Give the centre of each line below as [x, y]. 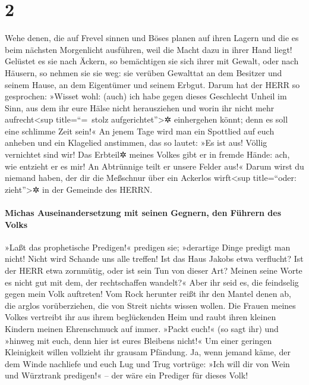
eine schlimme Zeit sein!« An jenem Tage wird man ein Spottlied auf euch [140, 131]
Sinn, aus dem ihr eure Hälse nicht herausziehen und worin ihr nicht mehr [140, 107]
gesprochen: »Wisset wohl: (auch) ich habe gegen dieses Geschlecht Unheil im [146, 96]
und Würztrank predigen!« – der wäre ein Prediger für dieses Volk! [127, 375]
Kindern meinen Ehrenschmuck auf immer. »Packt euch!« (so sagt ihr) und [142, 328]
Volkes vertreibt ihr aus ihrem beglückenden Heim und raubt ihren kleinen [141, 317]
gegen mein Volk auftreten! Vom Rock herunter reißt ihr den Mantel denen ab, [148, 294]
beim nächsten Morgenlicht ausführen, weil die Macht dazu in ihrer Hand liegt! [149, 49]
